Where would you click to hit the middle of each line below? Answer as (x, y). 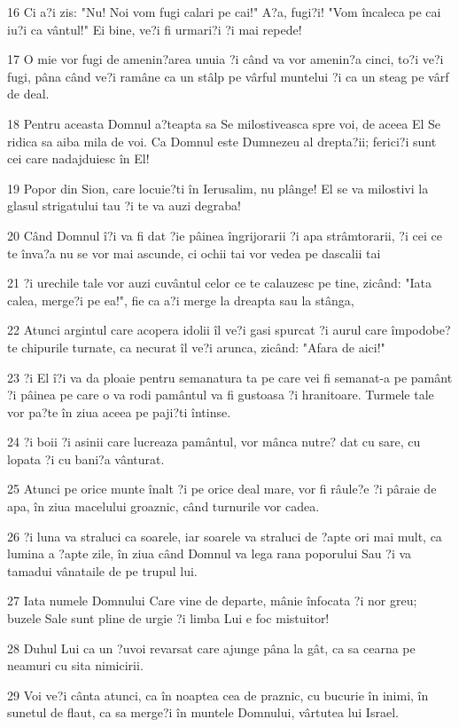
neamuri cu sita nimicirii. (75, 665)
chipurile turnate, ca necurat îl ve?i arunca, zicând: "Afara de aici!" (203, 347)
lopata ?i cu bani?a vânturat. (86, 458)
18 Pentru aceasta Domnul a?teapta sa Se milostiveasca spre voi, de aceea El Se (224, 123)
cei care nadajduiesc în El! (78, 158)
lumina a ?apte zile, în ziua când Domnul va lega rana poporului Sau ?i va (210, 553)
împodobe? (421, 330)
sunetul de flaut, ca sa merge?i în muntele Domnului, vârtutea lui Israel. (203, 712)
